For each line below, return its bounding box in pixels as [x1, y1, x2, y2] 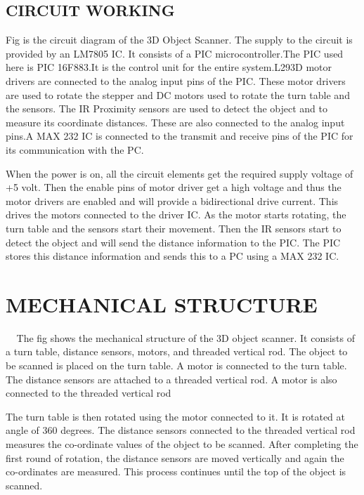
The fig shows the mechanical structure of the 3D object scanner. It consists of [16, 330, 356, 345]
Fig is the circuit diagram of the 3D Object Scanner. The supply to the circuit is [6, 32, 353, 47]
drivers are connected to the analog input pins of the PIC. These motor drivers [6, 73, 346, 88]
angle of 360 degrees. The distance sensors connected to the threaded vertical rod [6, 423, 356, 437]
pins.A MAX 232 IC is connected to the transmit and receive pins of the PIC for [6, 128, 353, 143]
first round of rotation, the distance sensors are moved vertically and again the [6, 450, 344, 465]
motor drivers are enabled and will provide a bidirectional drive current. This [6, 193, 339, 208]
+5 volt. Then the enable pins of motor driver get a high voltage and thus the [6, 180, 342, 194]
